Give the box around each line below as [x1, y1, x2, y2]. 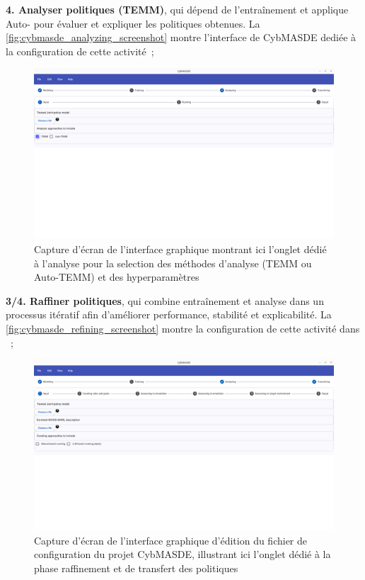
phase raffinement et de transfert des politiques [34, 560, 238, 575]
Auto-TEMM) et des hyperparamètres [34, 269, 199, 284]
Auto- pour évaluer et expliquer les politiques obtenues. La [6, 16, 260, 30]
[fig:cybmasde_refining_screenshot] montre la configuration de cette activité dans [6, 320, 360, 335]
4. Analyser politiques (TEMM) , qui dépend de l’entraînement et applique [6, 2, 349, 16]
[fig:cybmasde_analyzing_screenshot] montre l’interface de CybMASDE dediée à [6, 30, 357, 45]
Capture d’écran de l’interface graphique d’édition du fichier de [34, 532, 308, 547]
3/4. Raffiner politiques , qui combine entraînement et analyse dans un [6, 293, 324, 308]
